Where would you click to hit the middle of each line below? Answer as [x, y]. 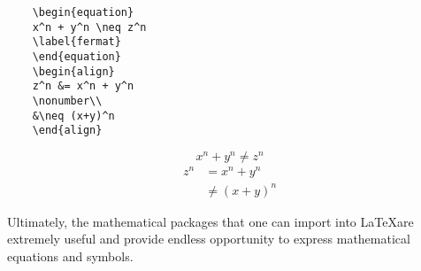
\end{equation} [77, 56]
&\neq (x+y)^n [73, 116]
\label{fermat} [77, 42]
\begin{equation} [83, 12]
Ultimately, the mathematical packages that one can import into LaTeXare [210, 221]
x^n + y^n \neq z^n [89, 27]
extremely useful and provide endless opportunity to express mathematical [209, 239]
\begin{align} [73, 71]
